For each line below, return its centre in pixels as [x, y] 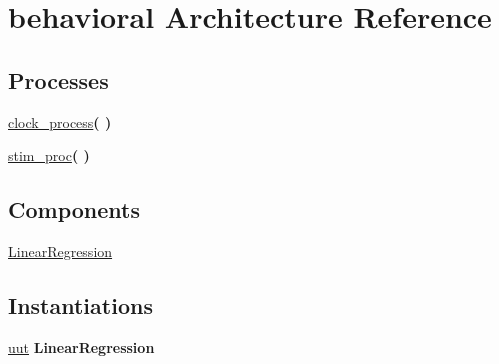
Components [74, 209]
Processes [58, 79]
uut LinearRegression [81, 346]
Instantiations [80, 304]
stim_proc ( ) [49, 155]
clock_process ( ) [60, 121]
